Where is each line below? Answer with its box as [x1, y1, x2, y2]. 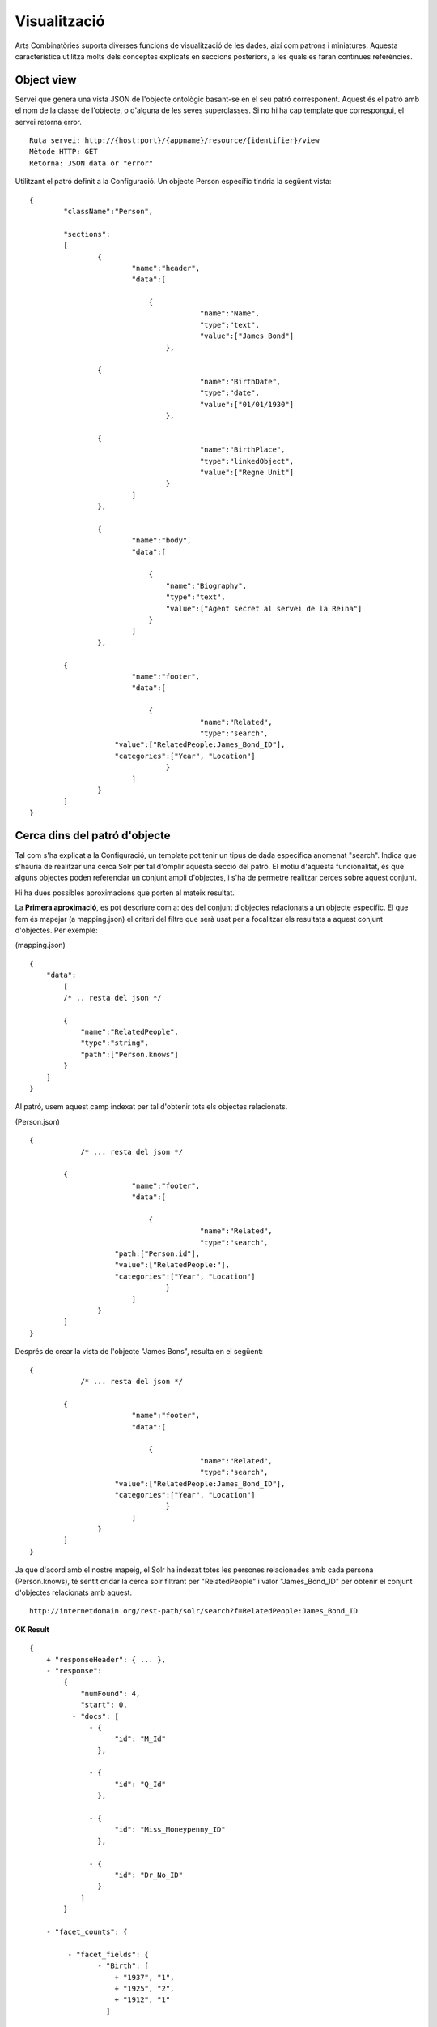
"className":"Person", [63, 207, 154, 216]
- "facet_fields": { [67, 1950, 150, 1959]
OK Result [15, 1624, 50, 1634]
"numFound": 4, [80, 1689, 141, 1698]
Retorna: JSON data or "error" [29, 158, 154, 168]
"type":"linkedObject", [199, 456, 295, 465]
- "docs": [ [71, 1712, 120, 1721]
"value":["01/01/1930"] [199, 400, 295, 409]
